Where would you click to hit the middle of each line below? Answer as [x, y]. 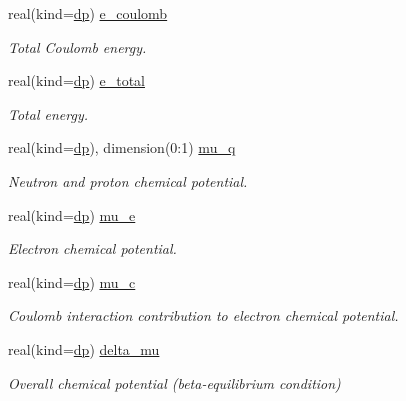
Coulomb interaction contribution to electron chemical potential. [203, 315]
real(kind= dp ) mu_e [72, 214]
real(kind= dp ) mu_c [72, 281]
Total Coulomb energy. [77, 46]
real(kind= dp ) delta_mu [84, 348]
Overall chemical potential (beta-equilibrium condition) [174, 382]
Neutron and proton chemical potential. [128, 180]
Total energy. [48, 113]
